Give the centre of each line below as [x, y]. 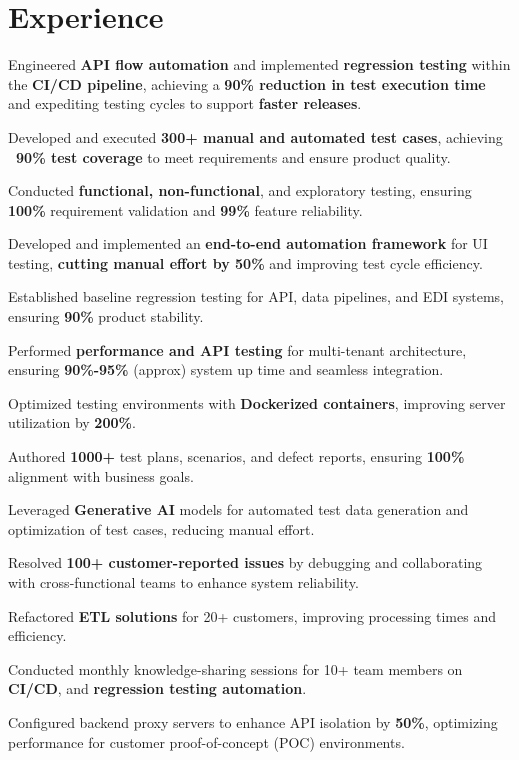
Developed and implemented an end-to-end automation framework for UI [248, 243]
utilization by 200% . [72, 422]
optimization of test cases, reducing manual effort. [161, 528]
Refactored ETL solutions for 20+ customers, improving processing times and [252, 615]
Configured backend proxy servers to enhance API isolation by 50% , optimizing [253, 721]
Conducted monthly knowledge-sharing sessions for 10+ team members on [235, 668]
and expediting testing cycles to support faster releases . [185, 103]
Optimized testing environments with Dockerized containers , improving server [257, 402]
